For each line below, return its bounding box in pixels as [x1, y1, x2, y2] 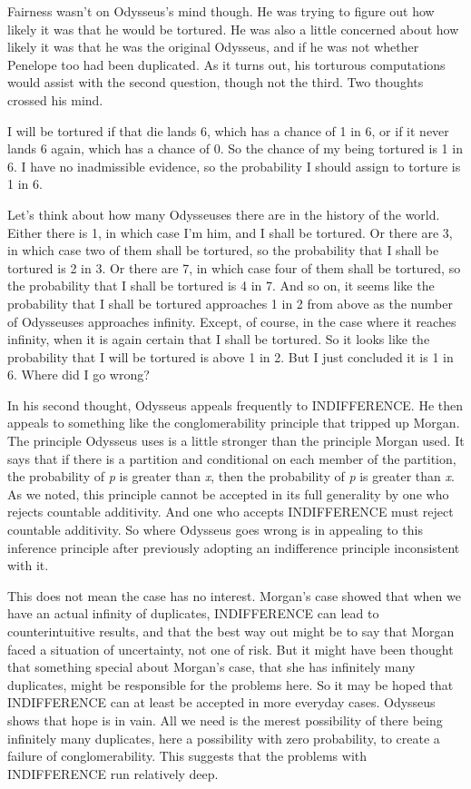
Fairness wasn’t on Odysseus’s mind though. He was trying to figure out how [7, 2, 435, 20]
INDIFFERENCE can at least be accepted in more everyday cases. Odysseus [7, 693, 436, 712]
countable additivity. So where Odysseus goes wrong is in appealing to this [7, 520, 423, 539]
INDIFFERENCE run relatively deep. [7, 764, 219, 783]
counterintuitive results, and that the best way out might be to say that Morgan [7, 622, 455, 640]
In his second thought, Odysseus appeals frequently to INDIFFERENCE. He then [7, 395, 463, 414]
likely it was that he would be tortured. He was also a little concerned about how [7, 19, 459, 38]
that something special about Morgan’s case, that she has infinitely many [7, 657, 416, 676]
